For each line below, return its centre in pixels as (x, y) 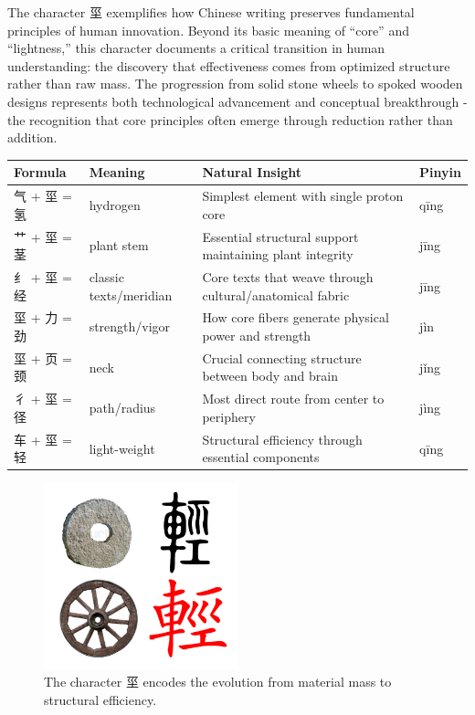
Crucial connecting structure (282, 357)
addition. (32, 137)
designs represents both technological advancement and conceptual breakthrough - (237, 101)
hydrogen (115, 204)
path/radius (122, 408)
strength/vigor (130, 326)
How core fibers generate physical (296, 317)
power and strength (257, 335)
